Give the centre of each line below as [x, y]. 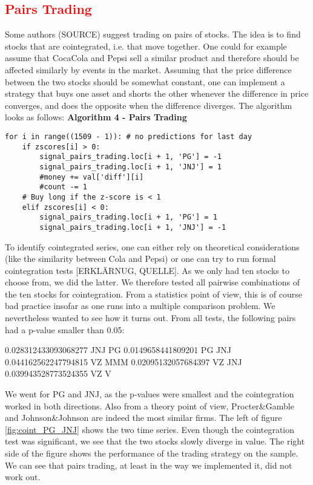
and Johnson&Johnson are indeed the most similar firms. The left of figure [143, 418]
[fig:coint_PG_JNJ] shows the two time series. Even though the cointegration [150, 429]
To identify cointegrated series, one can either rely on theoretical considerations [152, 246]
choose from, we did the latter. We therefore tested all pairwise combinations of [152, 282]
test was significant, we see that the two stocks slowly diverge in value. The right [155, 441]
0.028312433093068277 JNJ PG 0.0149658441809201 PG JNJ [118, 350]
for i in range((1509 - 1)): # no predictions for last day [129, 136]
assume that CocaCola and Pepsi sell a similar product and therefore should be [152, 58]
